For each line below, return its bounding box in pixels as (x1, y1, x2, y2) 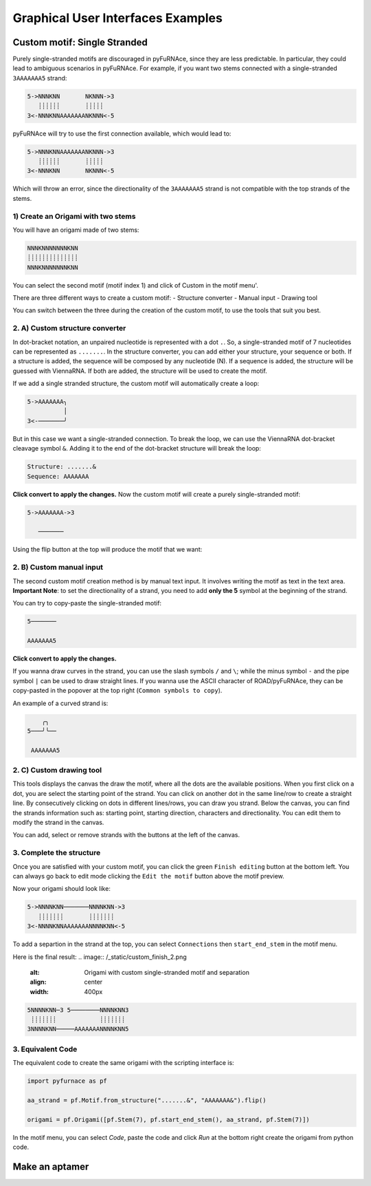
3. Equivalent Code (12, 1044, 78, 1054)
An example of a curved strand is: (12, 699, 109, 707)
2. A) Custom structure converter (12, 323, 126, 333)
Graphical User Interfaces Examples (12, 10, 223, 25)
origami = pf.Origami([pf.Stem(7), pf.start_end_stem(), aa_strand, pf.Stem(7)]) (27, 1115, 311, 1123)
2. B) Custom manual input (12, 563, 103, 572)
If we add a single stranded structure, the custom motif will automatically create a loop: (12, 379, 260, 388)
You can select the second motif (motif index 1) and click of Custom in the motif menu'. (12, 281, 259, 289)
